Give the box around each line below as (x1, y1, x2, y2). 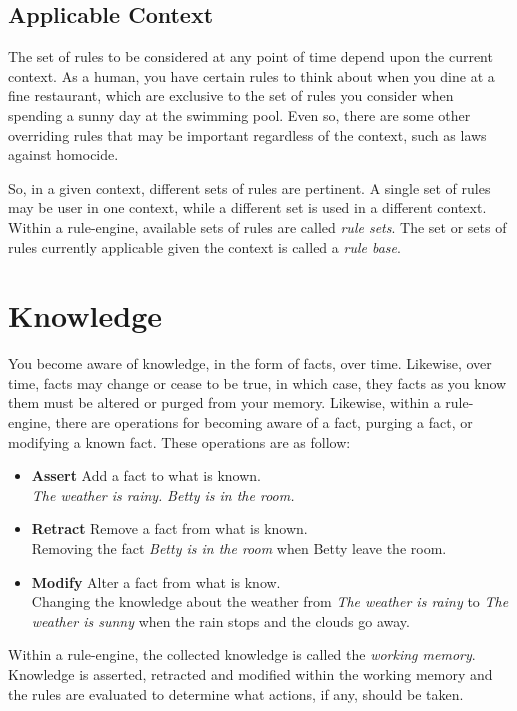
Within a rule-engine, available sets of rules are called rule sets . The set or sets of (8, 216, 507, 237)
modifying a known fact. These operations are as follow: (8, 431, 351, 452)
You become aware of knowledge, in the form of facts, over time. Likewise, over (8, 353, 492, 374)
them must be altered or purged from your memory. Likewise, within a (8, 392, 441, 413)
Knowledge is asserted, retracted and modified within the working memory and (8, 663, 493, 684)
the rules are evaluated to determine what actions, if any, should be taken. (8, 683, 464, 704)
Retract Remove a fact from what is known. (31, 518, 308, 539)
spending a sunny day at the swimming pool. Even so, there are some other (8, 104, 471, 125)
